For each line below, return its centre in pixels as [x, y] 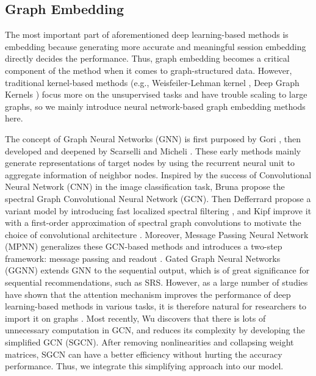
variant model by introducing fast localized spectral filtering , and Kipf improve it [158, 210]
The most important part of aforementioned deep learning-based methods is [147, 34]
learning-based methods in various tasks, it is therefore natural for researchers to [156, 306]
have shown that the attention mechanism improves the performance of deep [148, 294]
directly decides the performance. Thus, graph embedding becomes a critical [147, 58]
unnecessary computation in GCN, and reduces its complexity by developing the [155, 330]
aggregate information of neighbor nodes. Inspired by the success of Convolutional [158, 174]
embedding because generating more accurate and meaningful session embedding [156, 46]
